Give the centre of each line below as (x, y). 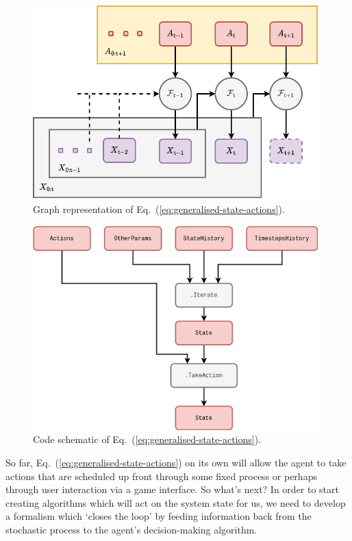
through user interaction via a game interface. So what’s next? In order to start (173, 489)
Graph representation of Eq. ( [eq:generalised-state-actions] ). (159, 209)
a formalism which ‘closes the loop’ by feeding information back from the (159, 516)
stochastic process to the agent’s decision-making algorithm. (131, 530)
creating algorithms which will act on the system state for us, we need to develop (176, 502)
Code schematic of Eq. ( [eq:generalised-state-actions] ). (147, 439)
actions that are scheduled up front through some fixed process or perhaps (161, 476)
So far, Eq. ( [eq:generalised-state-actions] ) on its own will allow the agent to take (176, 463)
